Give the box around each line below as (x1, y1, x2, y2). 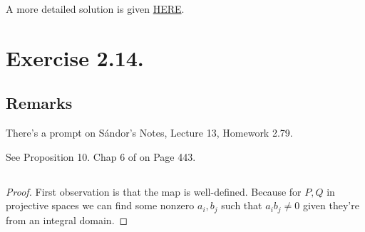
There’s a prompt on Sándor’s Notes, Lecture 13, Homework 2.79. (6, 125, 293, 140)
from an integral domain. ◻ (6, 212, 128, 227)
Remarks (6, 92, 73, 114)
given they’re (302, 198, 359, 213)
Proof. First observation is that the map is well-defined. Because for (6, 184, 302, 199)
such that (221, 198, 262, 213)
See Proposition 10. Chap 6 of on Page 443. (6, 149, 196, 164)
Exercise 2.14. (6, 43, 144, 72)
